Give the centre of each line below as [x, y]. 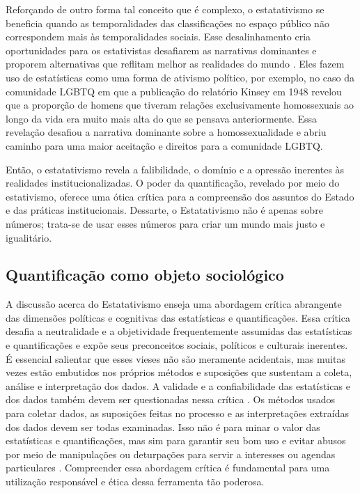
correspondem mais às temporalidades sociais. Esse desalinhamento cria [158, 37]
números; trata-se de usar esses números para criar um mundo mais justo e [165, 223]
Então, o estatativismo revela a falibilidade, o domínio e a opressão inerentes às [175, 169]
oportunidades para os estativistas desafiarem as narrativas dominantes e [161, 50]
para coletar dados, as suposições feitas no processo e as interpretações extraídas [177, 413]
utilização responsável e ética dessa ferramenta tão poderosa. [135, 482]
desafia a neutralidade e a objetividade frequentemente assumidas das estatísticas [179, 331]
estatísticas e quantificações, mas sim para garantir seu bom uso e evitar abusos [176, 440]
